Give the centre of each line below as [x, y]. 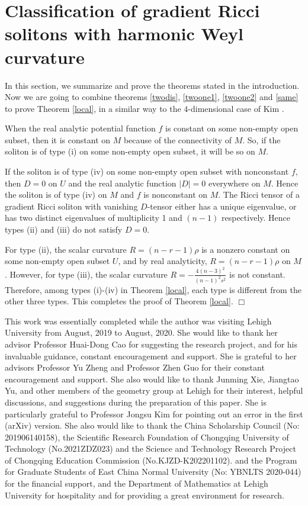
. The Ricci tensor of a [259, 194]
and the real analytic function [122, 183]
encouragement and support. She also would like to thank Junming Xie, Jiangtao [152, 379]
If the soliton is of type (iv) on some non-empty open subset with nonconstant [147, 171]
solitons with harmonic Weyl [124, 33]
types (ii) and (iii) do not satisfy [64, 229]
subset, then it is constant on [58, 139]
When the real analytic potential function [80, 128]
